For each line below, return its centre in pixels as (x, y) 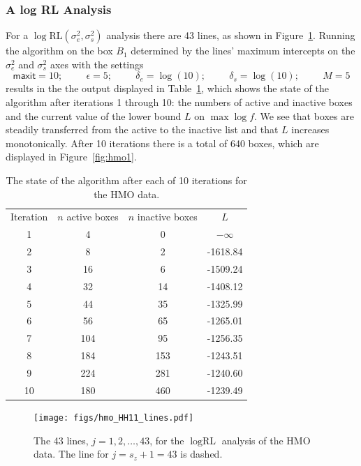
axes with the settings (97, 64)
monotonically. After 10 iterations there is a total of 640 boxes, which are (162, 143)
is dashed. (201, 454)
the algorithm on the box (59, 51)
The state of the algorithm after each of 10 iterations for (126, 180)
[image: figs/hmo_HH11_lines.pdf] (114, 418)
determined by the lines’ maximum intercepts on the (243, 51)
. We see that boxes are (304, 115)
